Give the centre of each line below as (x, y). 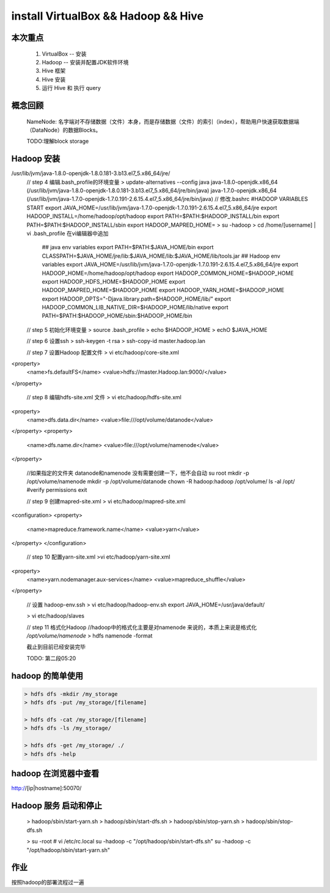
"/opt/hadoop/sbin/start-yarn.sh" (68, 850)
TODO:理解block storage (58, 141)
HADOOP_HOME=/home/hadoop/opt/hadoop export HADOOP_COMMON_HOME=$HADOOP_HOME (168, 273)
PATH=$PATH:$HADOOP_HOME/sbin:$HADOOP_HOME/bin (117, 316)
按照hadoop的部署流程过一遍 (48, 882)
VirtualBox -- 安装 (64, 54)
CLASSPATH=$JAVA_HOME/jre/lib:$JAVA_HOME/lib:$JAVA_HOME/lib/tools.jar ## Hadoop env (161, 256)
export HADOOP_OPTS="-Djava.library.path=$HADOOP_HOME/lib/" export (137, 299)
